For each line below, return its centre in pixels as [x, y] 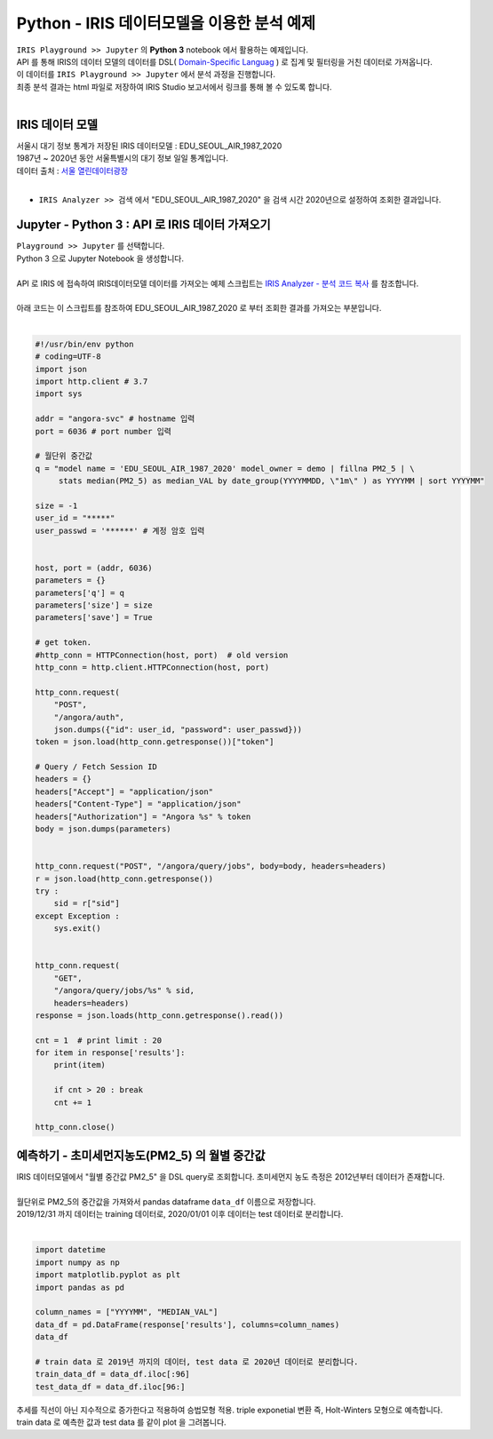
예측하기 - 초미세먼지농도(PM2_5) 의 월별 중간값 [141, 1155]
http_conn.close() [75, 1127]
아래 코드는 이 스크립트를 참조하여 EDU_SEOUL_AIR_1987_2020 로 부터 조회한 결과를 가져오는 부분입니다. [199, 308]
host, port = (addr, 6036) [94, 568]
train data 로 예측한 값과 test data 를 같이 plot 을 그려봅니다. [121, 1422]
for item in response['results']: [110, 1053]
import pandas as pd [80, 1287]
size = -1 [56, 505]
